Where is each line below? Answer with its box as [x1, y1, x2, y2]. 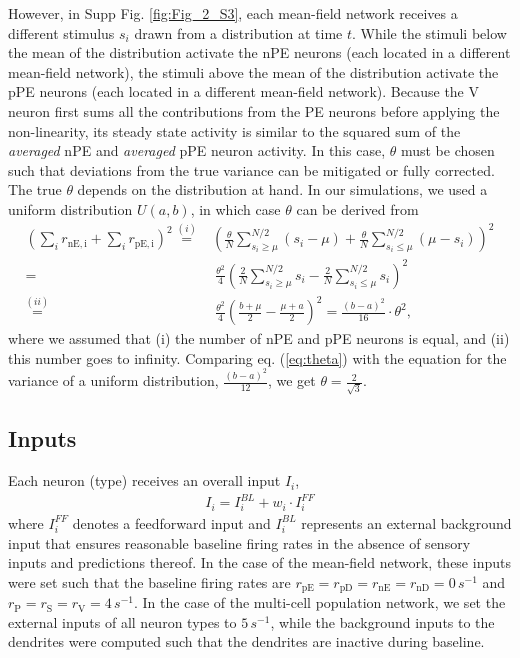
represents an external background [301, 512, 512, 533]
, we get [267, 370, 316, 391]
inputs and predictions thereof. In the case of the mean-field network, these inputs [8, 552, 511, 573]
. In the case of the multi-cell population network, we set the [134, 592, 506, 613]
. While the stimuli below [352, 22, 507, 43]
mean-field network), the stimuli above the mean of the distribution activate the [8, 61, 499, 82]
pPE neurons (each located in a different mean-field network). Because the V [8, 81, 479, 102]
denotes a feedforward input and [72, 512, 271, 533]
